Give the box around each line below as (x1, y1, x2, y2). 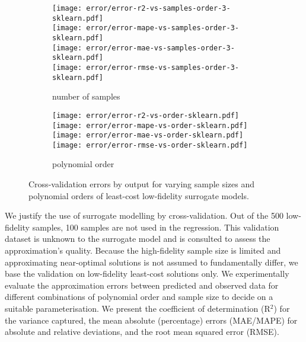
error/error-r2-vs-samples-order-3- (86, 4, 231, 12)
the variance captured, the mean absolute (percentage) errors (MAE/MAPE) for (5, 314, 298, 326)
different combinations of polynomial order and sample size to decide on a (5, 290, 273, 303)
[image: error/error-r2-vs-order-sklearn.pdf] (52, 111, 239, 120)
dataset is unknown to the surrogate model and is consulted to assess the (5, 232, 270, 245)
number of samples (52, 90, 120, 103)
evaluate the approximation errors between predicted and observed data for (5, 279, 279, 291)
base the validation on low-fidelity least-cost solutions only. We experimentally (5, 267, 289, 280)
